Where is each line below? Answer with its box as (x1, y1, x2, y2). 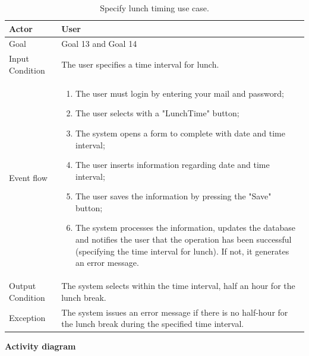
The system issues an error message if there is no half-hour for (61, 306, 288, 318)
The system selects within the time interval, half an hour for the (61, 279, 295, 292)
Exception (9, 311, 46, 324)
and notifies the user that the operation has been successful (75, 233, 292, 246)
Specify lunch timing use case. (100, 2, 209, 14)
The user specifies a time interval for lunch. (61, 58, 219, 71)
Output (9, 279, 36, 292)
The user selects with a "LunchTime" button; (75, 107, 239, 119)
